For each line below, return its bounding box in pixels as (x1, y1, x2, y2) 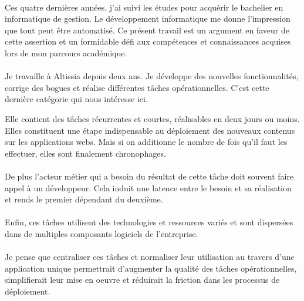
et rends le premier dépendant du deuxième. (5, 193, 163, 205)
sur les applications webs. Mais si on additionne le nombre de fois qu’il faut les (5, 136, 288, 148)
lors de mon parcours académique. (5, 46, 127, 59)
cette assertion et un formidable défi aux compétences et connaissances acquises (5, 35, 291, 48)
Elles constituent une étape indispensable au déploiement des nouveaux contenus (5, 124, 295, 136)
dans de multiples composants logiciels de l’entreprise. (5, 227, 198, 239)
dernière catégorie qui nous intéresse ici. (5, 93, 148, 105)
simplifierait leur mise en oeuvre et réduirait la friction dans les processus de (5, 273, 280, 286)
